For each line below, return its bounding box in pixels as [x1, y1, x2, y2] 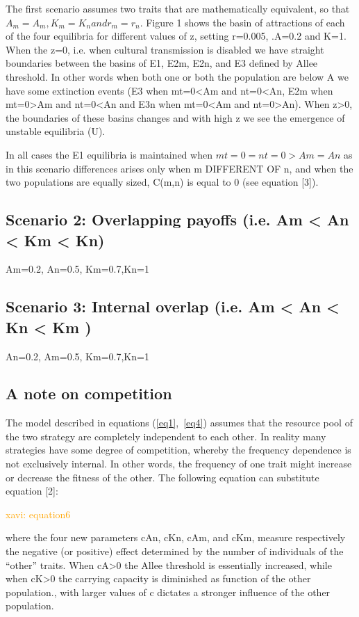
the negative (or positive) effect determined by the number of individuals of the [6, 544, 344, 559]
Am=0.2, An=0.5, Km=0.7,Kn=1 [6, 262, 149, 276]
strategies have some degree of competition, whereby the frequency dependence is [6, 442, 351, 457]
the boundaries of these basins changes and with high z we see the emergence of [6, 110, 345, 125]
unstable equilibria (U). [6, 124, 106, 138]
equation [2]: [6, 483, 58, 498]
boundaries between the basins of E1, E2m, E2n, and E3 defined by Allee [6, 56, 318, 70]
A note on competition [6, 383, 172, 404]
